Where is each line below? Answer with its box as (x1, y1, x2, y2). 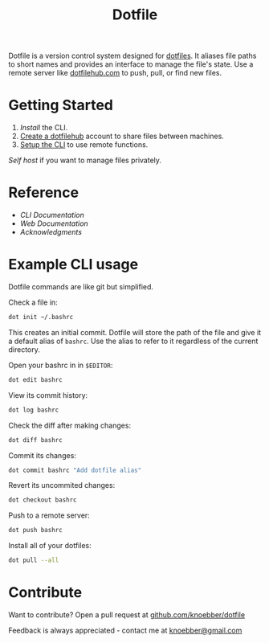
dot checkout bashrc (8, 496, 78, 504)
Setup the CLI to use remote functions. (19, 140, 149, 149)
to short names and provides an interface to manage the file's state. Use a (8, 59, 254, 69)
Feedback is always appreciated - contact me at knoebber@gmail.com (8, 625, 243, 635)
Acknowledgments (19, 227, 83, 237)
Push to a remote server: (8, 510, 90, 520)
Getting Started (8, 96, 114, 114)
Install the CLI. (19, 123, 68, 133)
